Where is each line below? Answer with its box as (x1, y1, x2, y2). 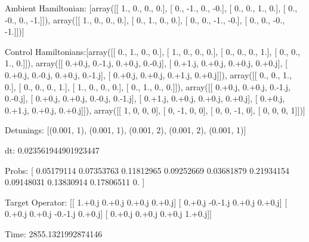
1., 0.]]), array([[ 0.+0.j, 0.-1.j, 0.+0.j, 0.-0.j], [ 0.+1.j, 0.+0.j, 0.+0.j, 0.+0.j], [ (5, 57, 288, 69)
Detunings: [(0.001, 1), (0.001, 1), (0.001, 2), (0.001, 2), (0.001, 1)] (5, 124, 246, 136)
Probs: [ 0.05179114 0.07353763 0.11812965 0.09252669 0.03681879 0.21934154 (5, 164, 290, 176)
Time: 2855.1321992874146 (5, 227, 103, 240)
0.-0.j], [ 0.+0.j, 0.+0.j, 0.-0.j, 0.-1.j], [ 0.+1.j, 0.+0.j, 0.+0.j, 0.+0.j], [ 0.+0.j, (5, 92, 285, 105)
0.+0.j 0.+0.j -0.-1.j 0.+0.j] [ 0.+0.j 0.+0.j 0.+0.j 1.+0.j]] (5, 207, 212, 220)
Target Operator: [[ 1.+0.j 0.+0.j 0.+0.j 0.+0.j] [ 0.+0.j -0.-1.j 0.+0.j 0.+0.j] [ (5, 195, 288, 208)
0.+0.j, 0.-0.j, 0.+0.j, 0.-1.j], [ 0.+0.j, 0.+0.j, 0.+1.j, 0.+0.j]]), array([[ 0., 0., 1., (5, 68, 292, 81)
